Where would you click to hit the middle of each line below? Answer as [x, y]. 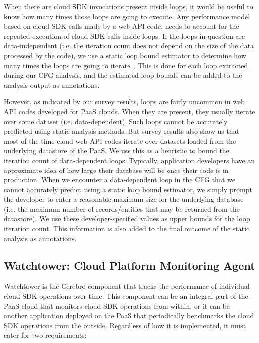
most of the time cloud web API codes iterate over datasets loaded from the [120, 140]
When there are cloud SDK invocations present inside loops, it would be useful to [129, 6]
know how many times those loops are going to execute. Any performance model [127, 16]
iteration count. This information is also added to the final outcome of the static [127, 229]
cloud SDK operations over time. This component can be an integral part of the [126, 296]
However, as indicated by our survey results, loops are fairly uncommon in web [124, 101]
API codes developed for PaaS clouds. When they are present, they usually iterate [129, 111]
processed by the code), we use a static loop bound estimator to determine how [125, 55]
